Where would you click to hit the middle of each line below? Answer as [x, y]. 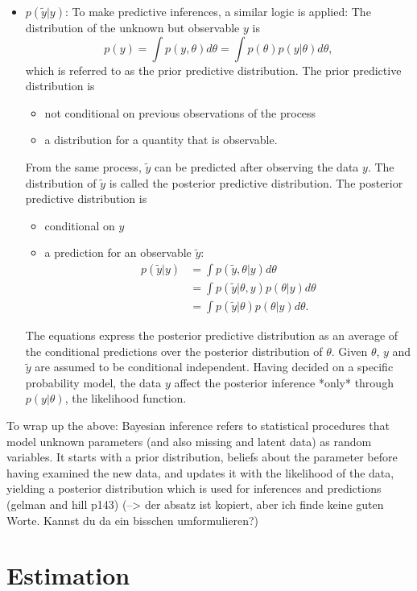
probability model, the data [93, 382]
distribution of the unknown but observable [132, 27]
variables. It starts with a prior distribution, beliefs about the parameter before [202, 457]
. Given [349, 351]
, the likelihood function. [126, 398]
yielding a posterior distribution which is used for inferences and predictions [194, 488]
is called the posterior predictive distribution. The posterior [256, 182]
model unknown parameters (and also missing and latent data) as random [189, 441]
